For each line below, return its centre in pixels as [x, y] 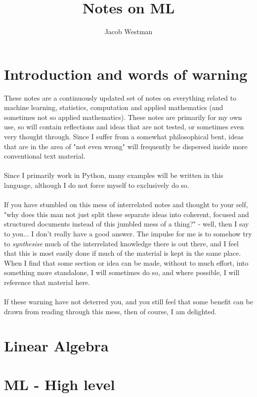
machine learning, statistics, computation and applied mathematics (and [114, 107]
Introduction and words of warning [126, 74]
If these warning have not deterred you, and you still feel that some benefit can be [128, 302]
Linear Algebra [56, 345]
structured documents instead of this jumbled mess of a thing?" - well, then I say [127, 224]
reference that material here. [47, 282]
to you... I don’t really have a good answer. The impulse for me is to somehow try [128, 233]
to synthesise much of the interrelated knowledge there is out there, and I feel [121, 243]
